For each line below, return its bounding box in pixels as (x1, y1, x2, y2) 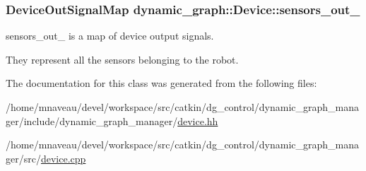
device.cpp (40, 151, 86, 165)
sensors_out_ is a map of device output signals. (6, 28, 214, 43)
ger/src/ (6, 151, 41, 165)
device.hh (177, 113, 218, 128)
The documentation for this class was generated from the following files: (6, 76, 317, 90)
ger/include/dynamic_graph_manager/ (6, 113, 178, 128)
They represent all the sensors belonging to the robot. (6, 52, 239, 66)
